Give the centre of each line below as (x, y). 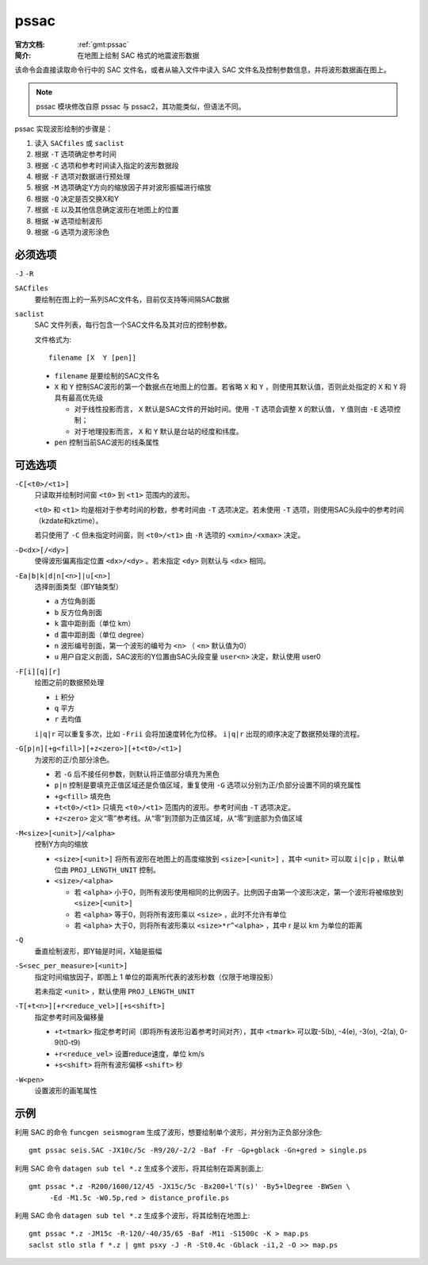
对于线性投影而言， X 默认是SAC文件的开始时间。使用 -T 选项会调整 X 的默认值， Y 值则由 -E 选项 (234, 409)
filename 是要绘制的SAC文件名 (107, 375)
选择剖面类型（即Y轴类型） (78, 586)
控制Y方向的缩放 (61, 844)
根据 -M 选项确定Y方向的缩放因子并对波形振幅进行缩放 (123, 187)
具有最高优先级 (78, 398)
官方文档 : (30, 44)
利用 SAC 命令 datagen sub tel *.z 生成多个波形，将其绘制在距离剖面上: (139, 1168)
